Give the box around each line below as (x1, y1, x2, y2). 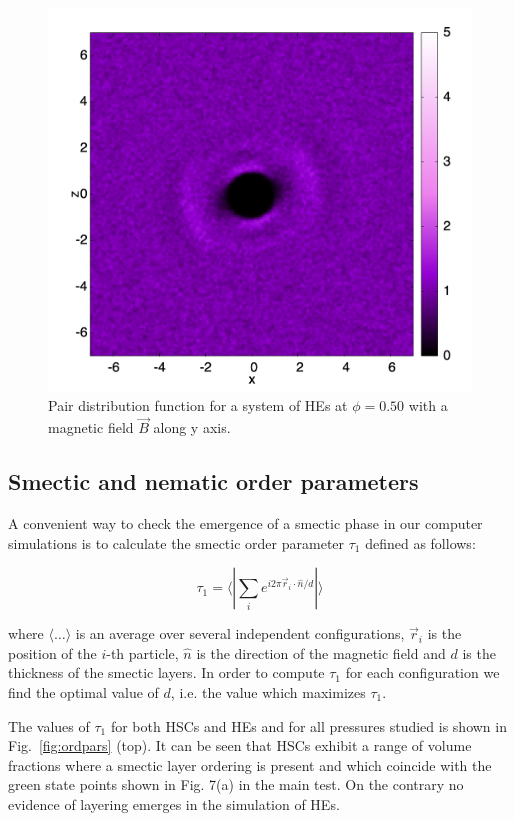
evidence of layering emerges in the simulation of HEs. (8, 793, 340, 814)
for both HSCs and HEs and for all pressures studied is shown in (110, 715, 507, 736)
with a (408, 395, 448, 416)
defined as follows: (365, 532, 476, 553)
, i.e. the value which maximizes (170, 681, 366, 702)
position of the (8, 642, 97, 663)
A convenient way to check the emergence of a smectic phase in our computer (8, 512, 483, 533)
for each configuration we (345, 662, 500, 683)
